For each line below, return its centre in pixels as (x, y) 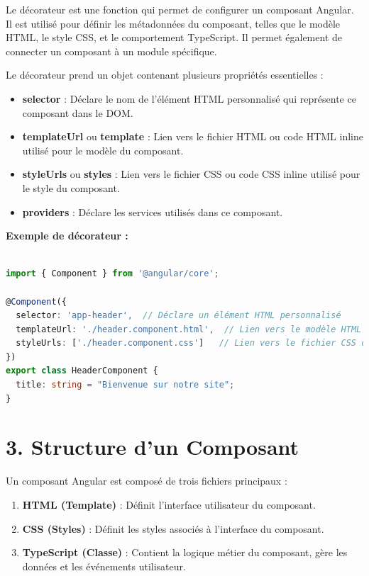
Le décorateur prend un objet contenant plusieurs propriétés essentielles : (165, 75)
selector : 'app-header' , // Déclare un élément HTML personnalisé (178, 316)
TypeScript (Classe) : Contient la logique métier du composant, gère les (185, 552)
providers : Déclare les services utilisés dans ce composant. (153, 211)
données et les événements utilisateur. (104, 566)
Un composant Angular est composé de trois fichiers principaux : (147, 481)
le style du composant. (71, 187)
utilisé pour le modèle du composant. (103, 150)
